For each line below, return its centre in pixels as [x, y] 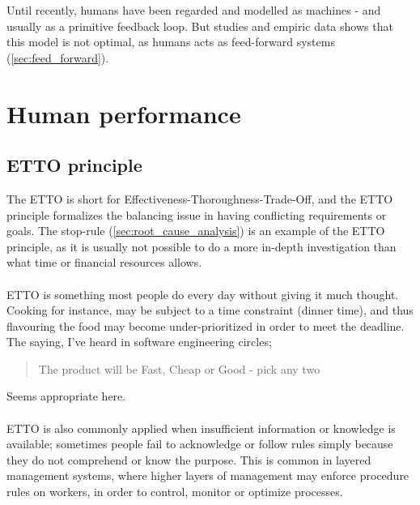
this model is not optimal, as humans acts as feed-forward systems [171, 42]
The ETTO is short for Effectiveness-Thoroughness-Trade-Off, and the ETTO [200, 198]
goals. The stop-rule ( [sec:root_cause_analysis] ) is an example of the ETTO [196, 231]
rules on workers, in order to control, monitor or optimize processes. [175, 492]
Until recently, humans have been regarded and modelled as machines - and [194, 10]
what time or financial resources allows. [104, 262]
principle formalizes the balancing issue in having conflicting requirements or [197, 214]
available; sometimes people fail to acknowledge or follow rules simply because [200, 444]
